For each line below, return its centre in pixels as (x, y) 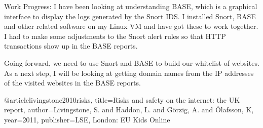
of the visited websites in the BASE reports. (72, 83)
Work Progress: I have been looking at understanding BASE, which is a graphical (131, 6)
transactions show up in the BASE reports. (71, 46)
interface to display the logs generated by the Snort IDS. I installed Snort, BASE (130, 16)
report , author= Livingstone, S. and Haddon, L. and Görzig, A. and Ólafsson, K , (129, 110)
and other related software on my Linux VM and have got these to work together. (131, 26)
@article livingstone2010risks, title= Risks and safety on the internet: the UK (122, 99)
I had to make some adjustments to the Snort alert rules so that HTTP (115, 36)
